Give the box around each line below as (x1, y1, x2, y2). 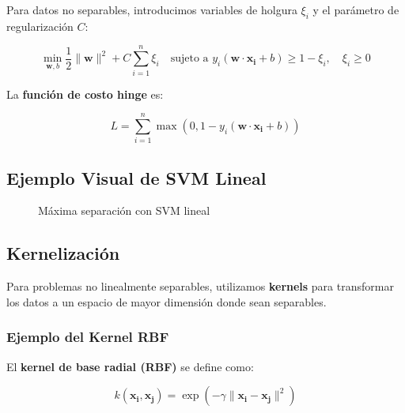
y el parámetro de (312, 2, 399, 17)
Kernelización (6, 241, 120, 265)
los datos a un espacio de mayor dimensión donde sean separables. (6, 293, 327, 310)
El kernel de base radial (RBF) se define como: (6, 358, 254, 374)
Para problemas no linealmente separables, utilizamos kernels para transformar (6, 278, 394, 295)
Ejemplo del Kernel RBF (6, 327, 169, 347)
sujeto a (170, 53, 209, 65)
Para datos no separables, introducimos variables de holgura (6, 2, 297, 17)
